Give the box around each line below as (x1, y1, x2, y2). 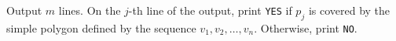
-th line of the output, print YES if (128, 2, 292, 18)
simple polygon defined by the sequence (6, 19, 196, 36)
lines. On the (58, 2, 121, 18)
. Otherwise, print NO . (254, 19, 357, 36)
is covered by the (308, 2, 390, 18)
